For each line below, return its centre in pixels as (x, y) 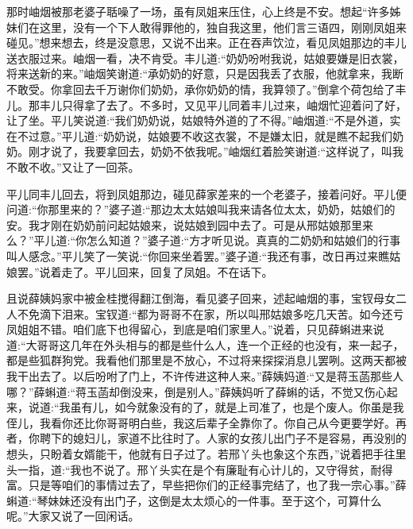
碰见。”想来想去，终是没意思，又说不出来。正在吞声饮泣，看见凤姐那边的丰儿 (206, 42)
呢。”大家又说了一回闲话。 (73, 516)
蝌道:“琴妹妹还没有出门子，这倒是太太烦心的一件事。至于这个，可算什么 (194, 500)
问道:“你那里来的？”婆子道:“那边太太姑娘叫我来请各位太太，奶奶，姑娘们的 (201, 209)
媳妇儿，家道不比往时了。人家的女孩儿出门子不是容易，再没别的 (239, 438)
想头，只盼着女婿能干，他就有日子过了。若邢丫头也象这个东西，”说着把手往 (201, 454)
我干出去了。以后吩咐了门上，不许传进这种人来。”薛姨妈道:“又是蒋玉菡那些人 (205, 376)
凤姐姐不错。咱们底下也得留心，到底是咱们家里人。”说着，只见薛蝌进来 (190, 329)
